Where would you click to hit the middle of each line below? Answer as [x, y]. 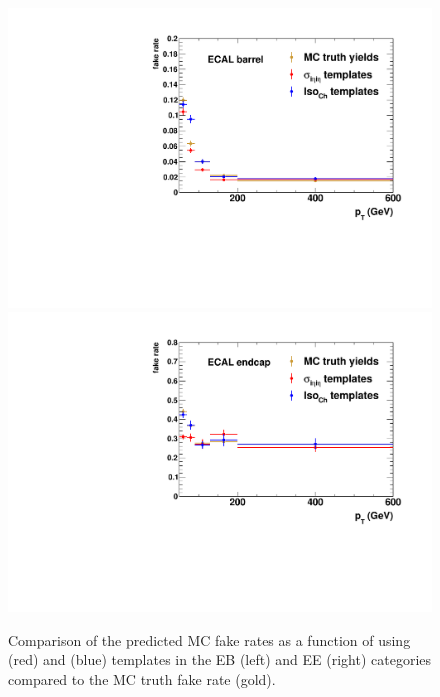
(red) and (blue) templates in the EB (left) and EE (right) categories [220, 659]
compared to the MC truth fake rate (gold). [142, 678]
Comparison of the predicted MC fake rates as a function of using [209, 639]
